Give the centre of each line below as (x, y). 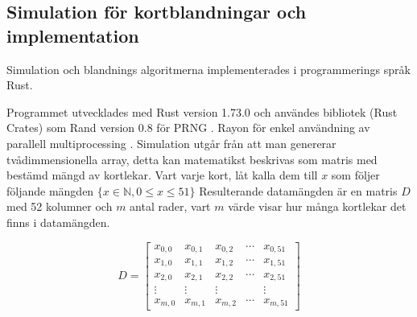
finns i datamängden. (58, 222)
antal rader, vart (170, 206)
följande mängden (50, 190)
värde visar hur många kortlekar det (317, 206)
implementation (73, 35)
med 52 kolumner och (60, 206)
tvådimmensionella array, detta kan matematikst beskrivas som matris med (192, 159)
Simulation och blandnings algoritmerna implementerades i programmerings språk (208, 69)
